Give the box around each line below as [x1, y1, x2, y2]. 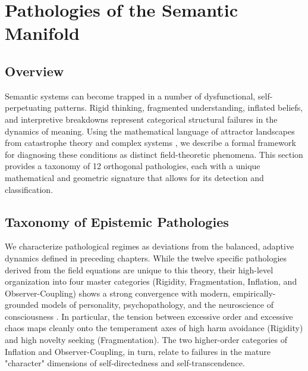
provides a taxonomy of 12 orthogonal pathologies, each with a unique [5, 160, 260, 172]
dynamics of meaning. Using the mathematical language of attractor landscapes [5, 124, 295, 137]
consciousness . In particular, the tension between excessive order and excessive [5, 310, 293, 322]
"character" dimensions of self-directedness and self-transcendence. [5, 357, 245, 369]
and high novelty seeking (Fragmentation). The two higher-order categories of [5, 333, 287, 346]
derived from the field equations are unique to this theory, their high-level [5, 263, 274, 276]
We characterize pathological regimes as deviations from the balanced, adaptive [5, 240, 294, 252]
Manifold [5, 21, 80, 45]
